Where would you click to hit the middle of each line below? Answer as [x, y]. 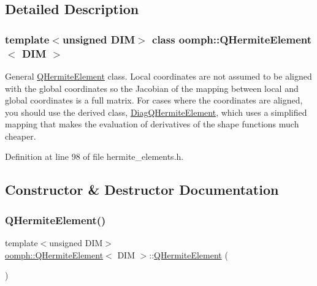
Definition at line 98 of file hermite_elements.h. [94, 156]
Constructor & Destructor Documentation [142, 190]
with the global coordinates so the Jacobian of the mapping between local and [152, 88]
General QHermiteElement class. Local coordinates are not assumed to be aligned [158, 76]
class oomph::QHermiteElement [232, 39]
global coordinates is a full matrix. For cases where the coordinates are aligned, [154, 100]
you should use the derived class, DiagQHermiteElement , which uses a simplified [156, 112]
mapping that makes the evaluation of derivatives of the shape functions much [152, 124]
